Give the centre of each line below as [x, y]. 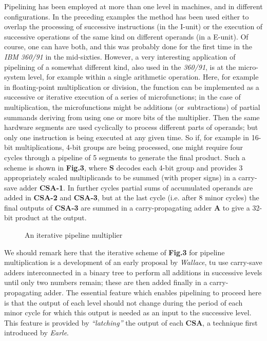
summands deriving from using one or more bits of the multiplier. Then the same [132, 117]
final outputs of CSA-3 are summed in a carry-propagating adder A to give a [127, 207]
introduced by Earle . [36, 333]
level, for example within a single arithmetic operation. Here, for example [143, 77]
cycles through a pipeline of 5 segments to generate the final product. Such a [125, 157]
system [15, 77]
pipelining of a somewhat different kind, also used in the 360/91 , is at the [120, 67]
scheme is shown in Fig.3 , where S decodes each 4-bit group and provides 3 [123, 167]
